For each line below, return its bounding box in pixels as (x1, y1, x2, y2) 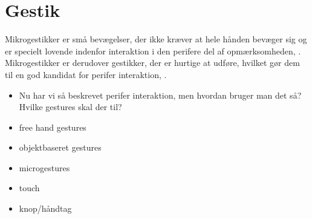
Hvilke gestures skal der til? (19, 100, 122, 113)
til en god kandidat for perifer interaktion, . (5, 68, 167, 80)
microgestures (19, 161, 70, 174)
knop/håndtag (19, 202, 72, 215)
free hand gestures (19, 120, 86, 133)
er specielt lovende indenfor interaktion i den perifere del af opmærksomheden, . (5, 44, 301, 57)
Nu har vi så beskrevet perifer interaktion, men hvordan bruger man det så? (19, 88, 302, 101)
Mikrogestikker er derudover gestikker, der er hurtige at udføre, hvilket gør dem (5, 56, 300, 69)
